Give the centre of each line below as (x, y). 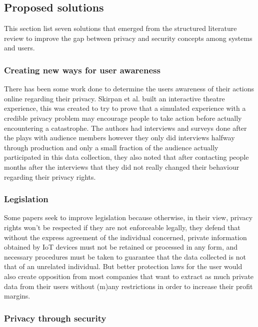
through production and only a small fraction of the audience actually (111, 147)
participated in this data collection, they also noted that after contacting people (126, 157)
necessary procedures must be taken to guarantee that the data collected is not (125, 256)
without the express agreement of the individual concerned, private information (125, 237)
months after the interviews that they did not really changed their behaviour (122, 166)
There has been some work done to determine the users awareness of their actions (129, 89)
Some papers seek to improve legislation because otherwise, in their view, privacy (128, 217)
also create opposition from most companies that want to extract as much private (129, 276)
